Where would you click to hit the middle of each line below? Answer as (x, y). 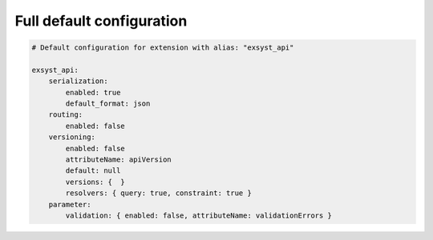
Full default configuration (101, 21)
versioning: (72, 137)
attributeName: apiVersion (118, 160)
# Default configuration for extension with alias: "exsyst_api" (163, 48)
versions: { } (95, 182)
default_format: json (108, 104)
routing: (66, 115)
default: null (93, 171)
